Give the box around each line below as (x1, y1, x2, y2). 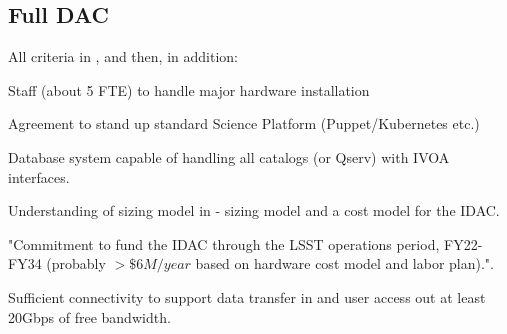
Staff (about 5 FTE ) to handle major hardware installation (8, 79, 370, 100)
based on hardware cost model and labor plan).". (195, 253, 494, 274)
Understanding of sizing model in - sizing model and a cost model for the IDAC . (8, 200, 500, 221)
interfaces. (8, 166, 70, 187)
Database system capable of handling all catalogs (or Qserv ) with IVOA (8, 146, 450, 167)
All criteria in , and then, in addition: (8, 46, 238, 67)
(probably (46, 253, 106, 274)
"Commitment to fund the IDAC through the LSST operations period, (8, 233, 440, 254)
